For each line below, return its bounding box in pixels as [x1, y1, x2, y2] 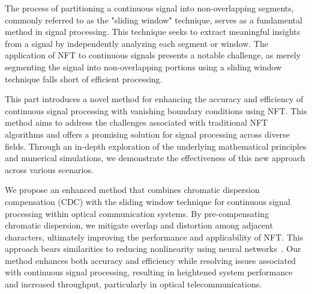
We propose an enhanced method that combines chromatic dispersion [5, 183, 260, 196]
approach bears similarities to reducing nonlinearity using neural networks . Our [5, 242, 301, 255]
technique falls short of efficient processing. [5, 72, 163, 85]
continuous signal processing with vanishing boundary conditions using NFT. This [5, 104, 307, 117]
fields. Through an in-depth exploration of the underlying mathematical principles [5, 139, 307, 152]
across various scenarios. [5, 163, 94, 176]
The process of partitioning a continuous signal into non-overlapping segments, [5, 2, 294, 14]
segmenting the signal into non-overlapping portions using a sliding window [5, 60, 282, 73]
